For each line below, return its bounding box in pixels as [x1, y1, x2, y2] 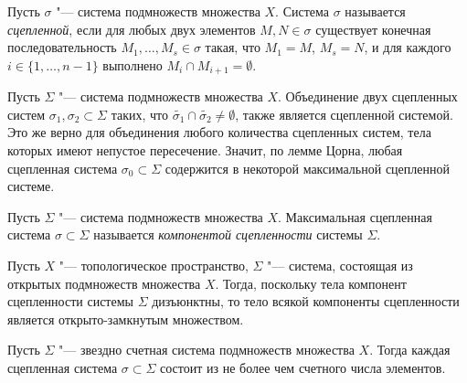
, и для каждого [364, 37, 451, 57]
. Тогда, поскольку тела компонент [215, 273, 407, 293]
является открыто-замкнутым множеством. [7, 309, 244, 328]
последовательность [7, 37, 117, 57]
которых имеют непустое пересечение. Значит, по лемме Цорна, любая [7, 141, 403, 160]
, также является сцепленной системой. [235, 104, 453, 123]
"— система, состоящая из [267, 255, 413, 274]
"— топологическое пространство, [58, 255, 249, 274]
